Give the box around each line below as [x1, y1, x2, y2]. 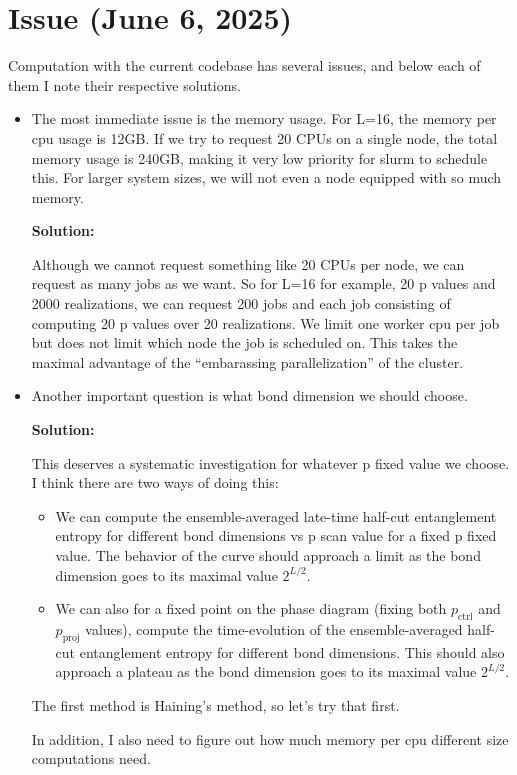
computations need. [31, 748, 151, 769]
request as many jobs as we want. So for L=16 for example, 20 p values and [31, 273, 496, 294]
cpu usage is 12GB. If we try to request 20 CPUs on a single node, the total [31, 127, 498, 148]
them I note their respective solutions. [8, 74, 241, 95]
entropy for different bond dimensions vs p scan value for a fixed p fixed [55, 525, 497, 546]
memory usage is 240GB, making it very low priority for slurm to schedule [31, 147, 488, 168]
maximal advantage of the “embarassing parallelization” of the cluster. [31, 351, 464, 372]
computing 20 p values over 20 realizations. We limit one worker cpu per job [31, 312, 500, 333]
